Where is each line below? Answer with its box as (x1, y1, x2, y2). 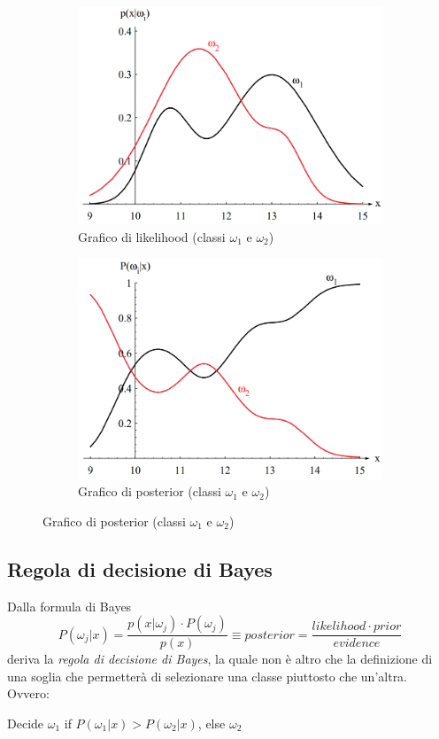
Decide (7, 713, 44, 732)
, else (197, 713, 226, 732)
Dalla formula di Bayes (7, 596, 132, 615)
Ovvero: (7, 684, 50, 703)
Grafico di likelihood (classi (78, 227, 226, 245)
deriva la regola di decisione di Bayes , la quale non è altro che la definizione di (7, 650, 433, 668)
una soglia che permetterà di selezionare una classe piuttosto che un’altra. (7, 666, 408, 685)
